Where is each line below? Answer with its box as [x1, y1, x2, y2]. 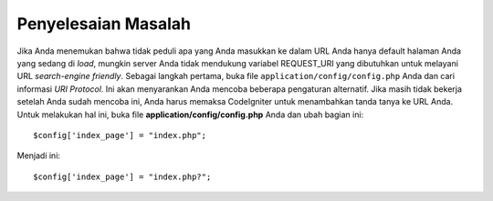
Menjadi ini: [16, 150, 61, 161]
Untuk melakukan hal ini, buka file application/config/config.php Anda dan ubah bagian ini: [16, 109, 364, 120]
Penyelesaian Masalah [16, 14, 192, 34]
